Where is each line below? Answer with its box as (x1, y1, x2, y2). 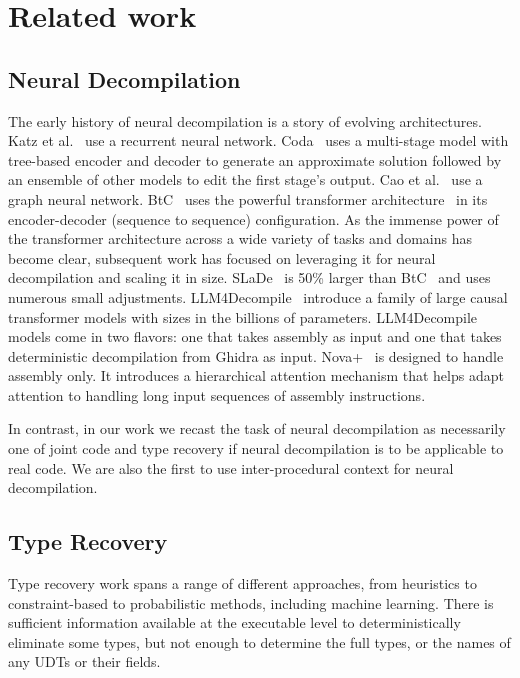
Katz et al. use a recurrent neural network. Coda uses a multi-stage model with (8, 130, 509, 151)
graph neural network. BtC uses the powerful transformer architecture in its (8, 188, 488, 209)
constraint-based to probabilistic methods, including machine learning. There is (8, 592, 494, 613)
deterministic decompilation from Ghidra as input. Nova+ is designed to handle (8, 345, 504, 366)
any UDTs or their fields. (8, 651, 161, 672)
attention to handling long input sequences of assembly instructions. (8, 384, 426, 405)
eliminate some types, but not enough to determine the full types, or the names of (8, 631, 511, 652)
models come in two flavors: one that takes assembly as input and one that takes (8, 326, 502, 347)
